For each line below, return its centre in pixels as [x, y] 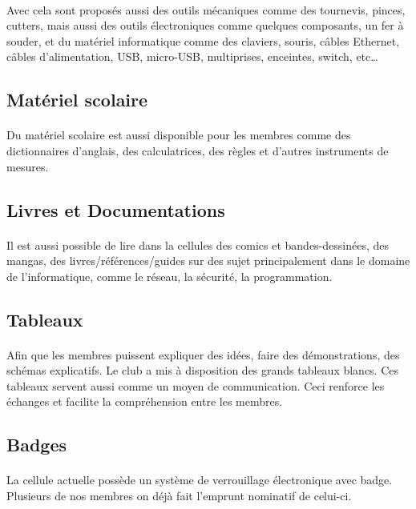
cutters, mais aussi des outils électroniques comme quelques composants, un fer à [205, 25]
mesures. [28, 166]
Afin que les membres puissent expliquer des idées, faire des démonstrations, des [203, 354]
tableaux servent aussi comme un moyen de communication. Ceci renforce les [196, 385]
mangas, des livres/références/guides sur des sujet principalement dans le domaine [208, 261]
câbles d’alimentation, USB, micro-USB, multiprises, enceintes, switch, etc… [192, 56]
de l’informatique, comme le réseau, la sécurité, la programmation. [170, 276]
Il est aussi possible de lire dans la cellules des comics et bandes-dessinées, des [198, 244]
